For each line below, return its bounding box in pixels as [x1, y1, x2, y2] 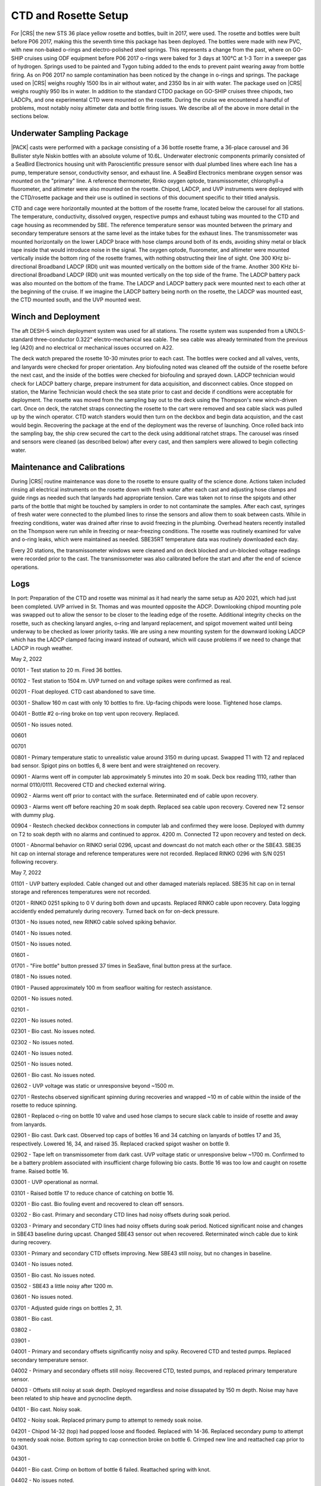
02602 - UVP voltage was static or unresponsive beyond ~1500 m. [11, 1082, 175, 1090]
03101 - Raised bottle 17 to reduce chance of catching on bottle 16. [11, 1189, 174, 1197]
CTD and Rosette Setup [11, 9, 129, 22]
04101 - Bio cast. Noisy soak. [11, 1406, 82, 1413]
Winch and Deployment [11, 312, 100, 322]
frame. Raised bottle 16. [11, 1167, 69, 1175]
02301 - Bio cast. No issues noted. [11, 1028, 96, 1035]
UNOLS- [285, 328, 306, 335]
